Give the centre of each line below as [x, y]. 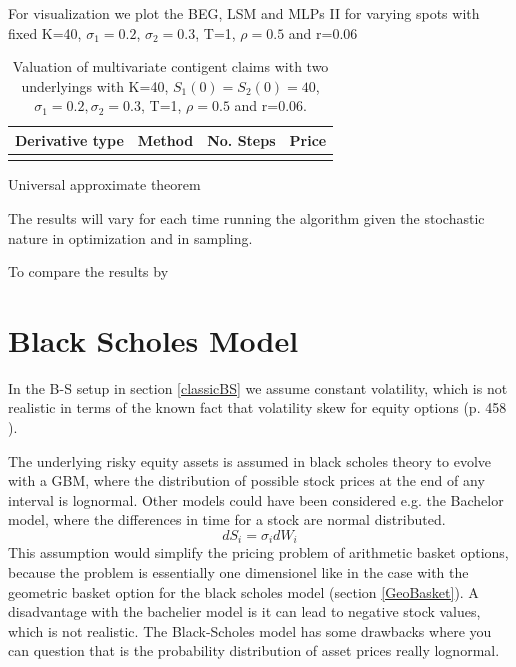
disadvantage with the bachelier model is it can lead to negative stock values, [244, 611]
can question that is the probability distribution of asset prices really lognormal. [254, 650]
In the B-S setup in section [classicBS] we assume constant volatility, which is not [258, 387]
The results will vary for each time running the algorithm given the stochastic [246, 217]
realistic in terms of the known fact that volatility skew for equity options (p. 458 [257, 407]
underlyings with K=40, [95, 85]
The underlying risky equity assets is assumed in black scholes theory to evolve [249, 460]
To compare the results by [88, 271]
